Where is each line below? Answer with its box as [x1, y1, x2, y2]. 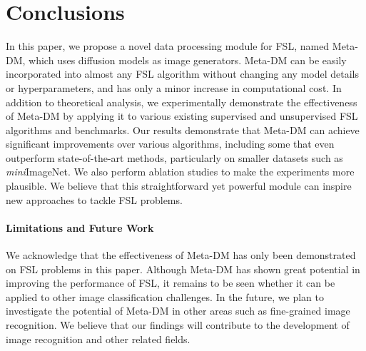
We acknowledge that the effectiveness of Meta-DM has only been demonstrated [6, 248, 356, 263]
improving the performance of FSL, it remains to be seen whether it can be [6, 275, 335, 290]
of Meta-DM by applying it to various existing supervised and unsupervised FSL [6, 108, 358, 123]
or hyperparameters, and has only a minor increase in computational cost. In [6, 80, 342, 95]
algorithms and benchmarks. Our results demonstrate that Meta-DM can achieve [6, 122, 360, 137]
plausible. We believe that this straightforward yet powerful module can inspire [6, 178, 352, 193]
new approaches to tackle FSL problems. [6, 192, 183, 207]
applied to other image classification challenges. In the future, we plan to [6, 289, 324, 304]
